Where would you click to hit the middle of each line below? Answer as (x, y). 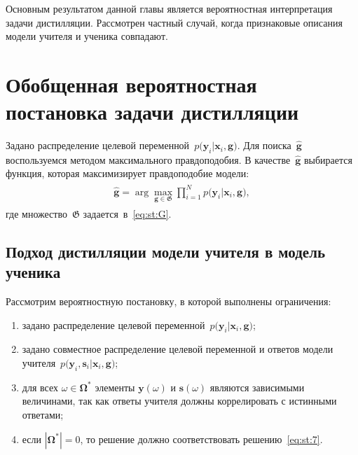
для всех (40, 387)
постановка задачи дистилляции (152, 112)
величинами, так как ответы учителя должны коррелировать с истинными (179, 401)
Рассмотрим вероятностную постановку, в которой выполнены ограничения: (168, 301)
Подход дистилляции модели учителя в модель (166, 251)
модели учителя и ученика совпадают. (87, 36)
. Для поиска (264, 145)
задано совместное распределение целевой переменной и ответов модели (178, 349)
